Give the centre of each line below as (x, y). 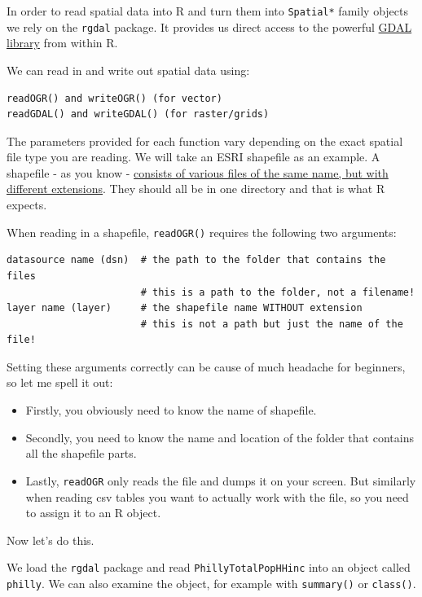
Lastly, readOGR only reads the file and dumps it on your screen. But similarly (221, 480)
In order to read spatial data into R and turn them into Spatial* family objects (207, 11)
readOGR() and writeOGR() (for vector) (114, 98)
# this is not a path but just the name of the (272, 324)
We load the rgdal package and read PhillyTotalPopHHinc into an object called (209, 567)
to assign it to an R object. (93, 513)
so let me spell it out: (60, 382)
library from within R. (62, 43)
